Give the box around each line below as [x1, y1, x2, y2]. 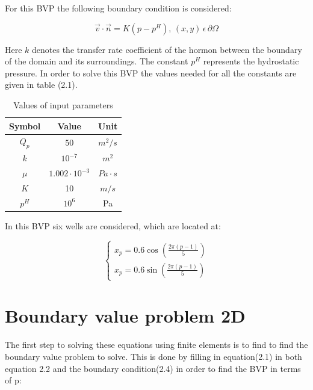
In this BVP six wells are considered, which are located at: [5, 220, 221, 232]
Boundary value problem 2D [5, 303, 246, 328]
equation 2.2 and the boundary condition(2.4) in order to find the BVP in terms [5, 362, 301, 374]
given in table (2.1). [5, 78, 78, 91]
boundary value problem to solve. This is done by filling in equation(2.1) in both [5, 350, 302, 362]
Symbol [9, 119, 41, 132]
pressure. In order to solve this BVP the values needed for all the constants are [5, 66, 297, 79]
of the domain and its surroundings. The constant [5, 55, 188, 67]
